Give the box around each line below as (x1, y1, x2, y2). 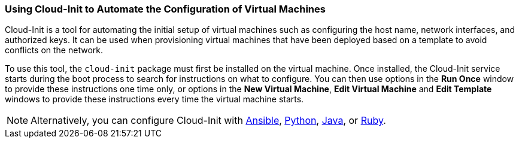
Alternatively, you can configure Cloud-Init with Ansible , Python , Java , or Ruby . (31, 114, 386, 127)
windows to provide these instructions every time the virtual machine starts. (5, 94, 304, 105)
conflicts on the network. (5, 45, 103, 56)
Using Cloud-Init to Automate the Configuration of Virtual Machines (5, 3, 326, 15)
